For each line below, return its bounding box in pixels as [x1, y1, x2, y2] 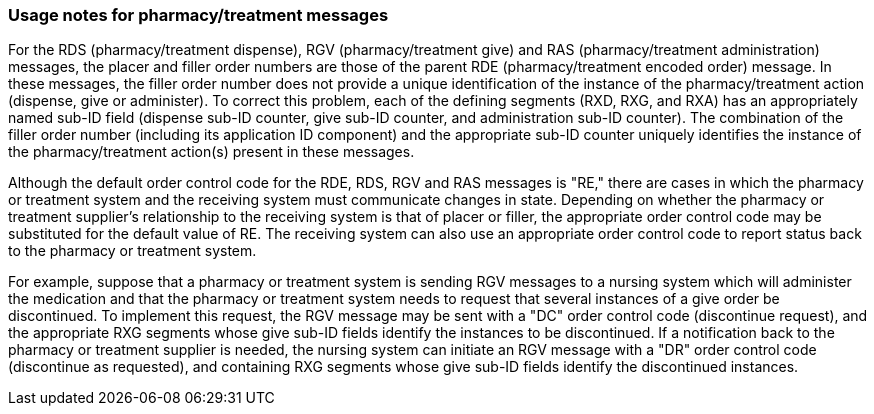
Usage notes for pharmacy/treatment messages [8, 5, 389, 25]
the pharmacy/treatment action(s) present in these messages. [8, 143, 415, 161]
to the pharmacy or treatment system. [8, 242, 257, 260]
